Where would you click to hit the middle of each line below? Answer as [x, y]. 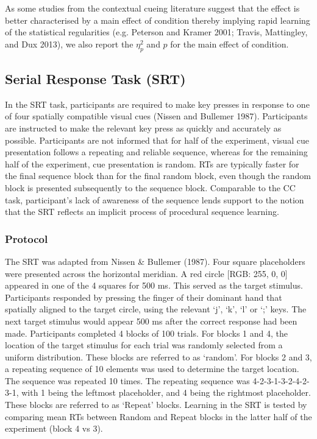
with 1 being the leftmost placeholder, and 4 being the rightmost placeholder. [166, 392]
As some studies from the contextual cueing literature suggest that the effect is [152, 8]
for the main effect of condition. [230, 44]
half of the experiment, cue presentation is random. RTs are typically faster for [152, 163]
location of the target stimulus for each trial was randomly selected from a [144, 345]
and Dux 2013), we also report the [69, 44]
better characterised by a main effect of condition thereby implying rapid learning [158, 20]
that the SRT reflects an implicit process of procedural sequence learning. [142, 212]
